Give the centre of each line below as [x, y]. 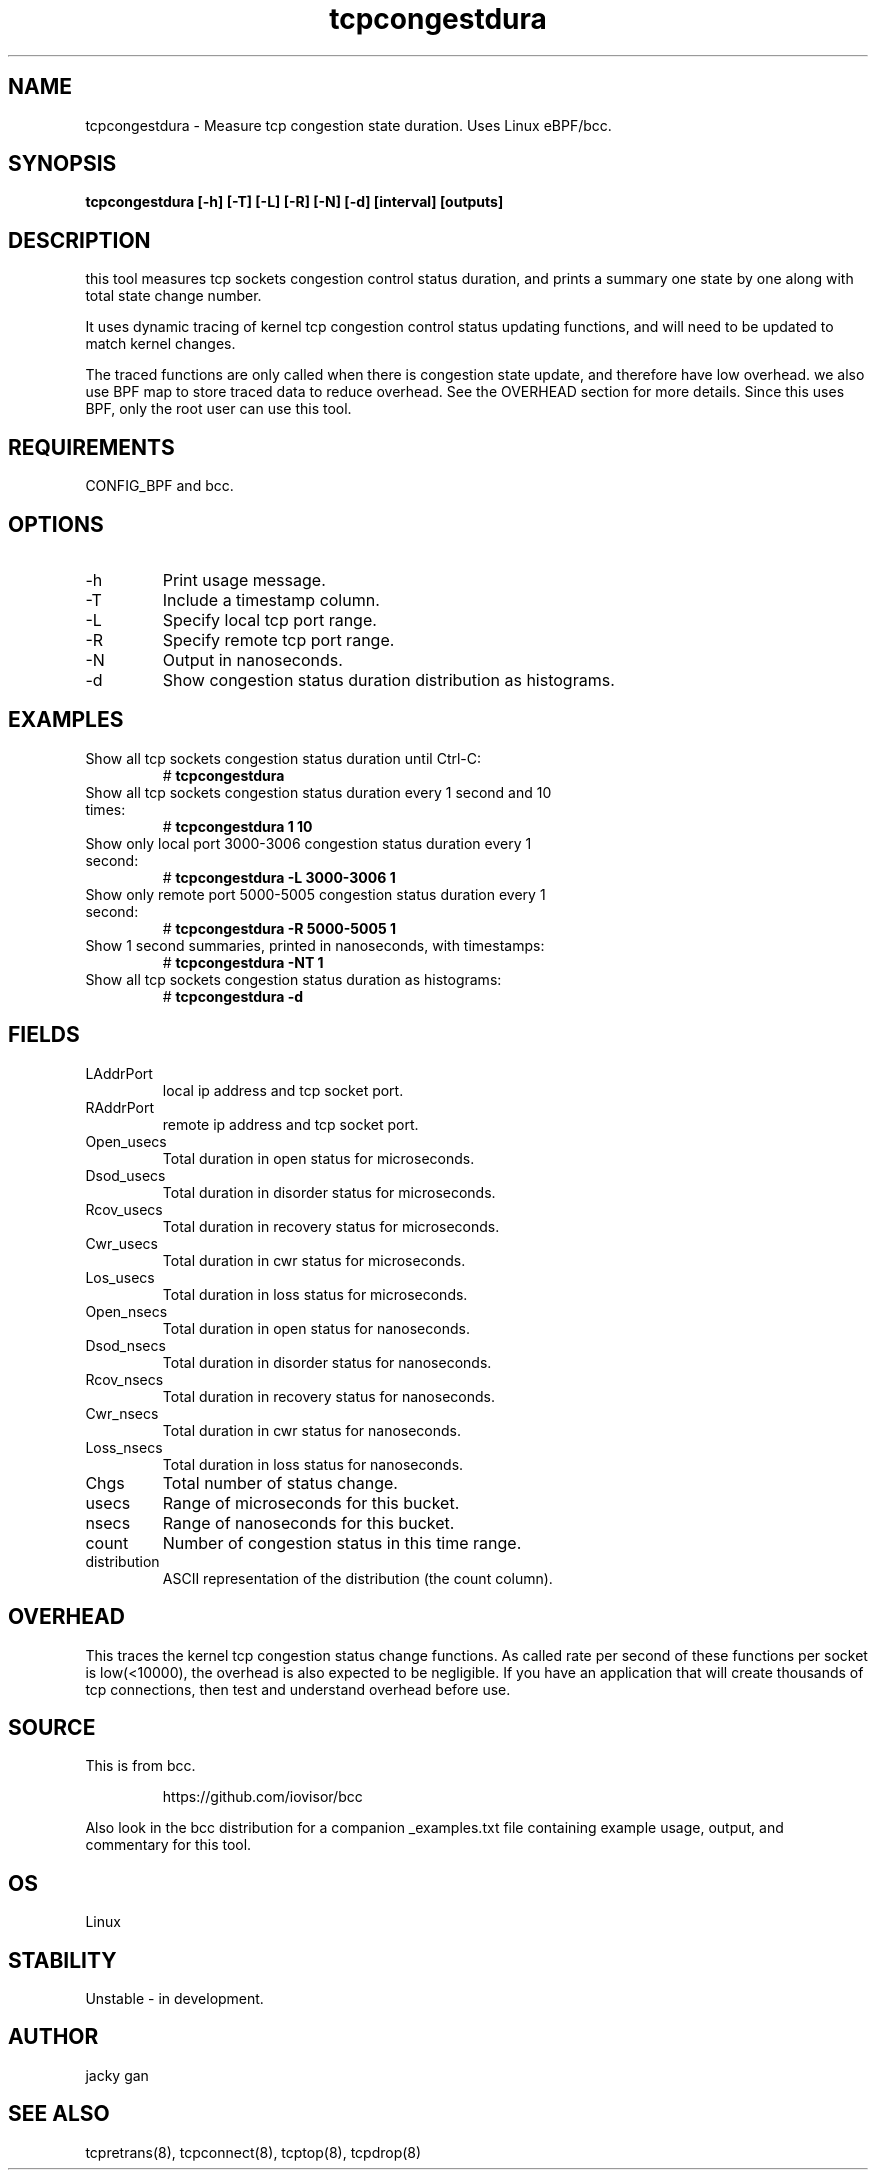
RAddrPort [120, 1107]
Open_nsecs [126, 1311]
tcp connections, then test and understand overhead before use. [298, 1689]
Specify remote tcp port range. [278, 639]
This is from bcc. [140, 1766]
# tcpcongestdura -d [233, 996]
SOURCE [52, 1727]
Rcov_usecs [124, 1209]
